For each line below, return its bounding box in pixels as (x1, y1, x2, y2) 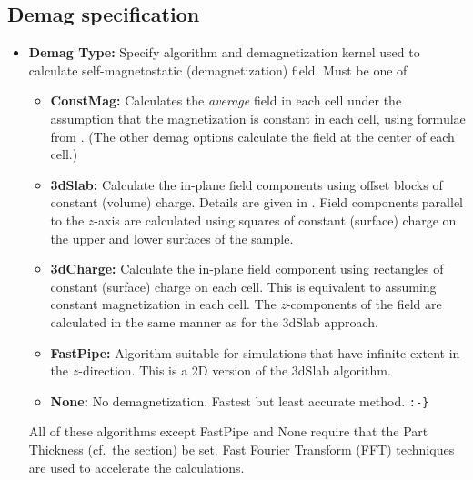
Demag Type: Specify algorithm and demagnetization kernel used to (28, 43, 420, 62)
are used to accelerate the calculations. (28, 457, 245, 476)
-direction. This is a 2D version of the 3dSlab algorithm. (78, 361, 391, 380)
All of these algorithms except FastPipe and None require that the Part (28, 422, 428, 441)
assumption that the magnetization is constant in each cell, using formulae (50, 108, 466, 127)
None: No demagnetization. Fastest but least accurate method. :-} (50, 391, 429, 410)
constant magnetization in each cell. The (50, 295, 277, 314)
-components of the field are (286, 295, 442, 314)
